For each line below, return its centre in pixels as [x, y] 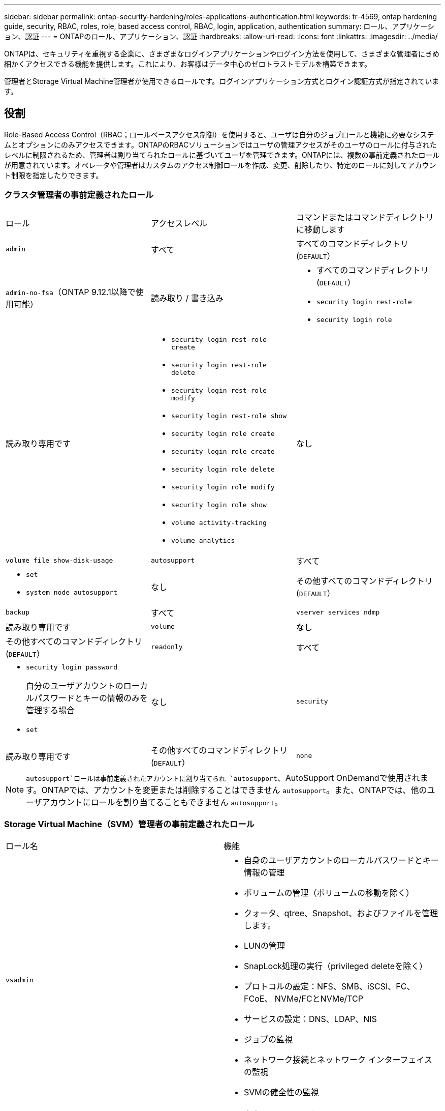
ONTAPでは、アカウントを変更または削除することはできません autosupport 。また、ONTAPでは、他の [234, 790]
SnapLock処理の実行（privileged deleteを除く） [336, 966]
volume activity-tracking [219, 522]
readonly [167, 647]
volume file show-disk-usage [59, 561]
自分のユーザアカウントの [75, 685]
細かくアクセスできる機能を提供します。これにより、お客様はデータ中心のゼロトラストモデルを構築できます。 [188, 64]
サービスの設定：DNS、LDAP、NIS [310, 1019]
